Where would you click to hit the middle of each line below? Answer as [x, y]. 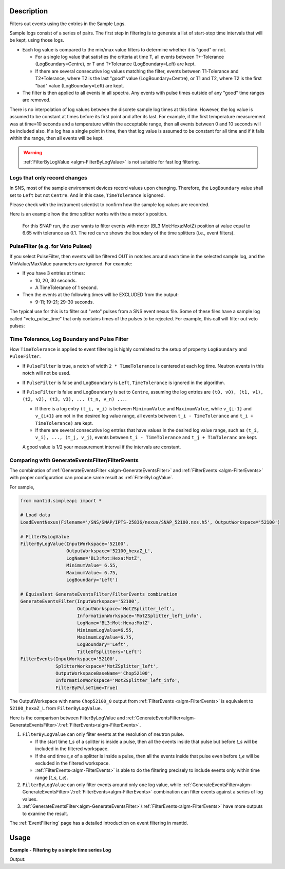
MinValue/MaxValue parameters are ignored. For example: [71, 264]
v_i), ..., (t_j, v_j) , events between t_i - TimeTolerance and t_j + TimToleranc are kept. [146, 438]
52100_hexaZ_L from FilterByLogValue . [56, 708]
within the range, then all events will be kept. [56, 138]
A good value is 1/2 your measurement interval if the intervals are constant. [102, 447]
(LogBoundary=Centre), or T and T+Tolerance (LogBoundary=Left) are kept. [116, 64]
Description [29, 11]
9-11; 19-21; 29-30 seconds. [65, 302]
